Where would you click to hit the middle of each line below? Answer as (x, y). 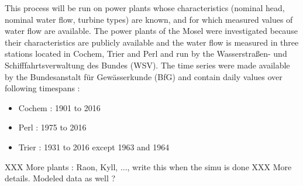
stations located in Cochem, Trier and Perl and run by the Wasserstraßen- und (146, 54)
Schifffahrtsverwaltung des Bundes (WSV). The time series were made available (147, 65)
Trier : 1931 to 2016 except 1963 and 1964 (94, 147)
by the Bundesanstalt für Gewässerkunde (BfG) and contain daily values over (144, 76)
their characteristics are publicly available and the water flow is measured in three (152, 42)
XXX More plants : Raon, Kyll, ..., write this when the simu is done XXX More (148, 166)
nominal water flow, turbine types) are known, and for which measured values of (149, 19)
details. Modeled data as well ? (60, 178)
